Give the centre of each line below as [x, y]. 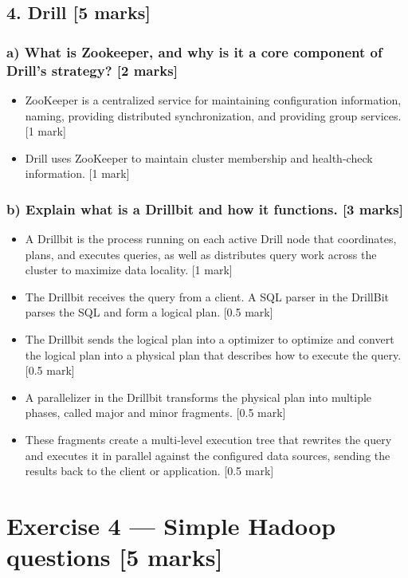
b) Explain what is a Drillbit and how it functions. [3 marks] [205, 208]
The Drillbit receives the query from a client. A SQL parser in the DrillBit [207, 296]
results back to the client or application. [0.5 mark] [149, 471]
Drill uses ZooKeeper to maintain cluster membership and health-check [199, 157]
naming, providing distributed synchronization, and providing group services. [213, 115]
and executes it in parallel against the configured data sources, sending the [208, 455]
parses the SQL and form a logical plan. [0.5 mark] [149, 312]
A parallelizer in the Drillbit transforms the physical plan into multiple [198, 397]
